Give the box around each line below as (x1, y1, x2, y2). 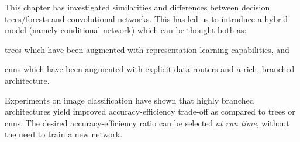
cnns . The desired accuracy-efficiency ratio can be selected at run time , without (5, 116, 289, 129)
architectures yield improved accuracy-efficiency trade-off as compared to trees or (5, 105, 295, 118)
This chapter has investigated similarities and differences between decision (5, 1, 270, 13)
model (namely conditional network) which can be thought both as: (5, 24, 247, 36)
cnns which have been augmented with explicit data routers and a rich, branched (5, 63, 295, 75)
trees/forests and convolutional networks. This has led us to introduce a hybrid (5, 12, 288, 24)
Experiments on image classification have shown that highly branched (5, 94, 254, 106)
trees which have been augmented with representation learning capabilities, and (5, 43, 289, 55)
